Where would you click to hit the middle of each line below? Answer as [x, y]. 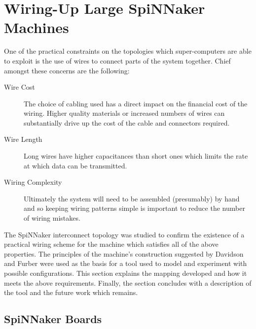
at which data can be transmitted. [75, 165]
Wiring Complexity [33, 182]
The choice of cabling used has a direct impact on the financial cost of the [136, 103]
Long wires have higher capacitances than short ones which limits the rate [136, 156]
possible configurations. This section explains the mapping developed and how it [126, 273]
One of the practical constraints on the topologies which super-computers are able [128, 51]
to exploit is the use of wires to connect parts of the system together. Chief [117, 60]
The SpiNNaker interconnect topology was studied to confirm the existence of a [124, 234]
